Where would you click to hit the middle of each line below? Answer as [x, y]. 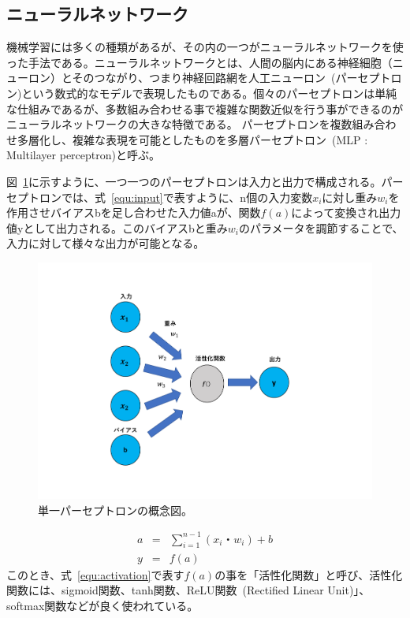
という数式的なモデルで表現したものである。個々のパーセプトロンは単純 [209, 93]
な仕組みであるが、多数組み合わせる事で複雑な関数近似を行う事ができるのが [205, 108]
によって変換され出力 [346, 212]
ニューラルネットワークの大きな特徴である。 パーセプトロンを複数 [179, 124]
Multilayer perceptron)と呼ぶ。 [83, 155]
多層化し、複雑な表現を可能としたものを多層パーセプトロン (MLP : [192, 139]
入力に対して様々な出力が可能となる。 [106, 243]
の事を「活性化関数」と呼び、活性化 [309, 574]
